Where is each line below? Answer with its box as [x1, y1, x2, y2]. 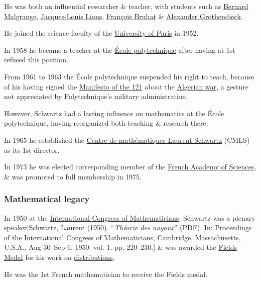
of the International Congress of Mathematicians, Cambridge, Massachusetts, [4, 232, 241, 242]
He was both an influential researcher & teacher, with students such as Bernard [4, 1, 248, 11]
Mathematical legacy [4, 193, 90, 205]
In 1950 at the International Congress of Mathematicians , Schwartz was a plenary [4, 212, 255, 223]
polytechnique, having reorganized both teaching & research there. [4, 118, 208, 128]
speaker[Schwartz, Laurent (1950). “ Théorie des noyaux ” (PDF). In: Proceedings [4, 222, 252, 233]
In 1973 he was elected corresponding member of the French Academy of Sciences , [4, 161, 256, 172]
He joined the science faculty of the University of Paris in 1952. [4, 28, 199, 38]
